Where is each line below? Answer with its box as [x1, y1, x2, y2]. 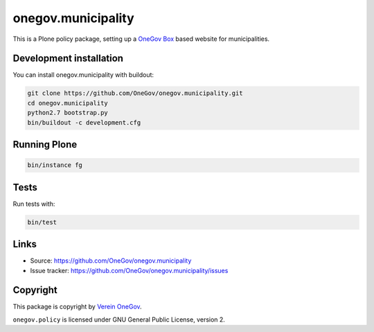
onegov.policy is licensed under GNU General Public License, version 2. [12, 315, 225, 324]
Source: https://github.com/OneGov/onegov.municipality [30, 256, 192, 265]
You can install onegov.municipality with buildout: [12, 71, 154, 79]
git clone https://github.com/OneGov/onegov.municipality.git [27, 89, 243, 97]
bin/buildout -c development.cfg [27, 119, 141, 126]
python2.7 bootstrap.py [27, 109, 109, 117]
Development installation [12, 53, 124, 64]
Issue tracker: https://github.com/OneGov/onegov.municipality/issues [30, 266, 229, 274]
